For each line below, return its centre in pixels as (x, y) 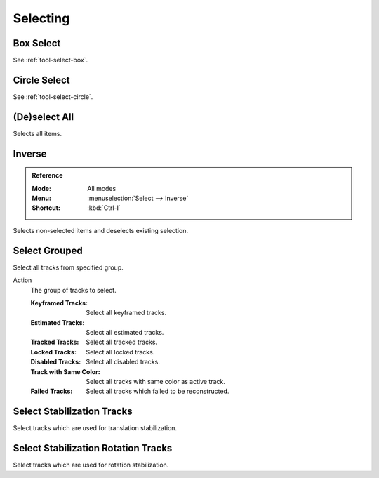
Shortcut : (46, 208)
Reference (47, 175)
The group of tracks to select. (73, 290)
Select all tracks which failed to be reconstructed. (158, 391)
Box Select (37, 43)
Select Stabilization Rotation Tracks (93, 448)
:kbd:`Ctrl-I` (104, 208)
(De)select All (44, 117)
